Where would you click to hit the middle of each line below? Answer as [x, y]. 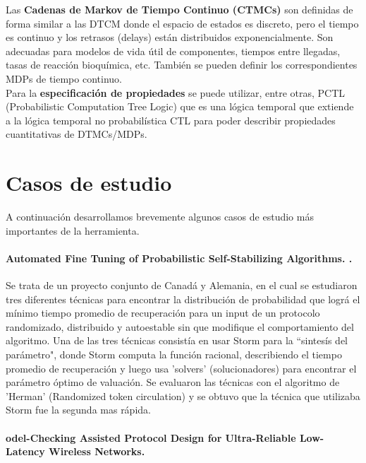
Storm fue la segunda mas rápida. [78, 410]
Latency [25, 451]
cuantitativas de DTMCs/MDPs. [77, 134]
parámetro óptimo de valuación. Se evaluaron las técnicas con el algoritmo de [173, 382]
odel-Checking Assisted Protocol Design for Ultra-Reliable [151, 437]
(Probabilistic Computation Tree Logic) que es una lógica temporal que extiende [180, 106]
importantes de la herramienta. [73, 230]
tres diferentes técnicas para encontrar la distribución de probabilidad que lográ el [183, 299]
